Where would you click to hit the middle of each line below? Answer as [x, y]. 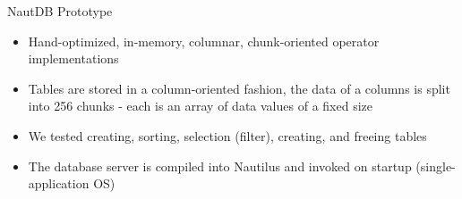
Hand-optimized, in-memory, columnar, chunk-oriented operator [204, 41]
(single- [436, 166]
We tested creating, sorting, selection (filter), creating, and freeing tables [227, 135]
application [59, 183]
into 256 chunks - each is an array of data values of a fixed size [200, 106]
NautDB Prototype [60, 11]
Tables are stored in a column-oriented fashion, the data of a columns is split [239, 88]
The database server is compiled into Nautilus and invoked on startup [220, 166]
